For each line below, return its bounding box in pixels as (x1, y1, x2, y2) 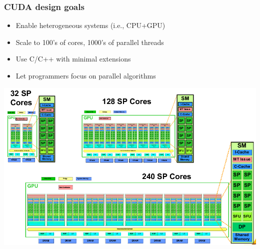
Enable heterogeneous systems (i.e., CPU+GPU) (15, 20, 165, 30)
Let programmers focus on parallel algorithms (15, 70, 156, 80)
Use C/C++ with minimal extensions (15, 53, 131, 64)
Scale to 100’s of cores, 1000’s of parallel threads (15, 36, 164, 47)
